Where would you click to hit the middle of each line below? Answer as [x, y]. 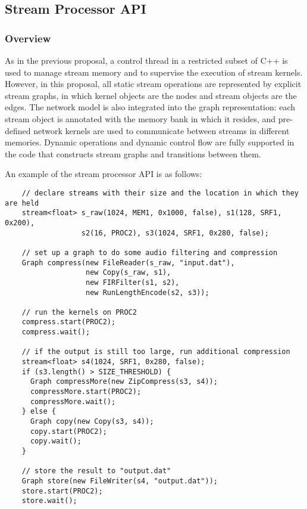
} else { [39, 412]
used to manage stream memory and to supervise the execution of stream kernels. [154, 72]
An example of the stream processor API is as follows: [104, 174]
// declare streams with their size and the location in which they [160, 193]
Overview [28, 38]
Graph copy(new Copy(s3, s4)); [92, 422]
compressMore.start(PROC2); [86, 392]
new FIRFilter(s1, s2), [133, 282]
